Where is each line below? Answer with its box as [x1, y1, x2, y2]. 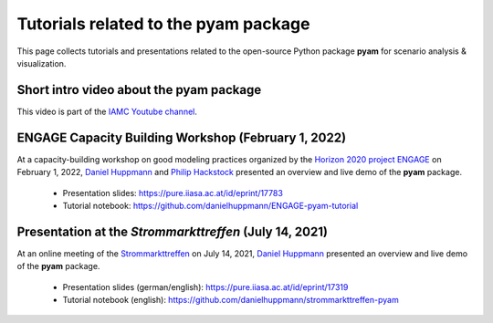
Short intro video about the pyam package [16, 82, 262, 98]
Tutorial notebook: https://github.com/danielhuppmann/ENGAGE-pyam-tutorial [62, 200, 359, 211]
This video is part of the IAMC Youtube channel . [16, 106, 198, 117]
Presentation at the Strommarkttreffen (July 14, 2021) [16, 224, 329, 239]
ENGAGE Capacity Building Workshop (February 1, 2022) [16, 130, 347, 145]
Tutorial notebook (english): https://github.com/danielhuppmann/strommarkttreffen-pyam [62, 295, 399, 305]
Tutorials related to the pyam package [16, 14, 310, 34]
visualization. [16, 57, 67, 68]
